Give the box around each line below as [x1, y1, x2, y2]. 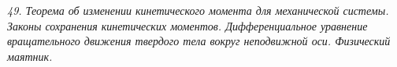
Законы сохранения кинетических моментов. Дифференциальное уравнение [7, 17, 368, 33]
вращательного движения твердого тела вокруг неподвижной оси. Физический [7, 33, 391, 49]
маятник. [7, 48, 53, 64]
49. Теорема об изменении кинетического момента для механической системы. [7, 2, 389, 18]
